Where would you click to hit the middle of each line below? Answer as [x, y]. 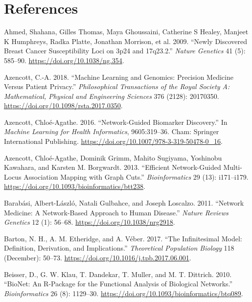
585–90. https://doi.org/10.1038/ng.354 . [64, 60]
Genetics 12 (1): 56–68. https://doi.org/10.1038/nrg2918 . [90, 222]
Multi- [233, 167]
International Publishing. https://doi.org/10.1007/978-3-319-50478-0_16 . [113, 141]
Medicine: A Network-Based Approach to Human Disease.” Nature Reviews [116, 212]
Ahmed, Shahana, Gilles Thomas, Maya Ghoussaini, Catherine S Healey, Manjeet [126, 32]
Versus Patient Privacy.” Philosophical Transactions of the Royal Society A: [117, 86]
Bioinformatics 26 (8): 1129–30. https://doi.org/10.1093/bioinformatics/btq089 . [124, 293]
